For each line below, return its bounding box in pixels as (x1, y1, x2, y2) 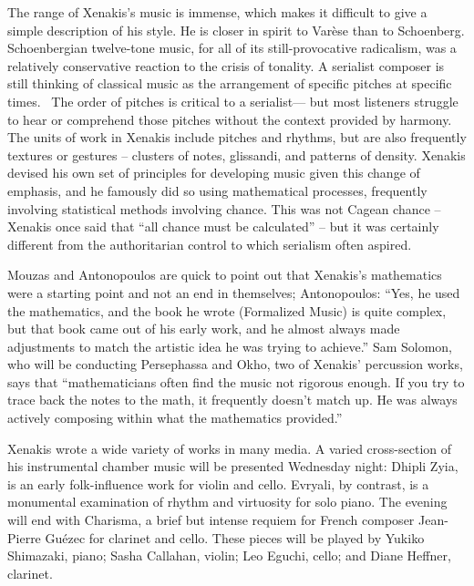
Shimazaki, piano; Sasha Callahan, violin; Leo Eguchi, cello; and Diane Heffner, (7, 546, 451, 565)
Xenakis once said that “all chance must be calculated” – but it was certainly (7, 217, 439, 236)
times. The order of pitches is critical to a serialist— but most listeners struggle (7, 91, 459, 110)
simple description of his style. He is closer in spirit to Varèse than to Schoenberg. (7, 20, 465, 39)
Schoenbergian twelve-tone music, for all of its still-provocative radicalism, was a (7, 38, 457, 57)
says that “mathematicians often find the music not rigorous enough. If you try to (7, 372, 465, 391)
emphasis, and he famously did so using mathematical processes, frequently (7, 180, 428, 200)
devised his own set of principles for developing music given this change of (7, 163, 420, 182)
